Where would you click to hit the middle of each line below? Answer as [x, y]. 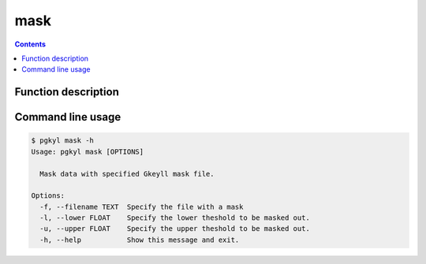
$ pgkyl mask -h [63, 141]
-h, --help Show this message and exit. [140, 240]
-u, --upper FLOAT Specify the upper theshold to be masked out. [175, 229]
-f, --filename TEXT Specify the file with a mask [142, 206]
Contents [30, 44]
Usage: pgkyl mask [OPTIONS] [88, 151]
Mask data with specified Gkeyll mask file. [127, 174]
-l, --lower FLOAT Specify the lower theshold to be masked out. [175, 218]
